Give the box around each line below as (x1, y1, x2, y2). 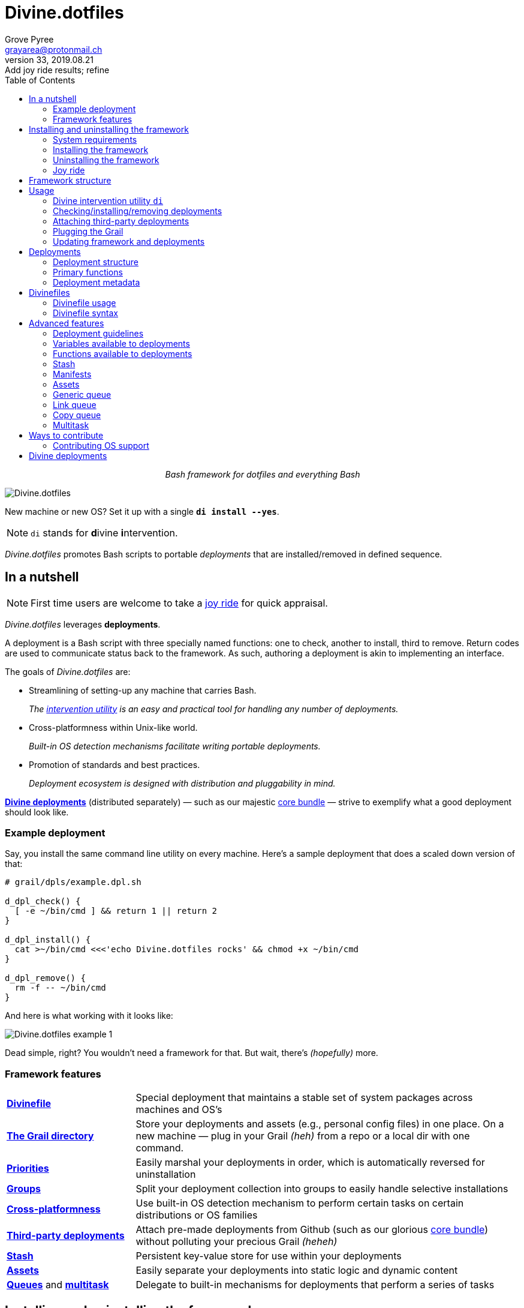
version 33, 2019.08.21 (5, 54, 94, 65)
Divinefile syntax (53, 307, 118, 318)
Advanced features (29, 317, 104, 328)
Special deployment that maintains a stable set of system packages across (135, 1091, 473, 1104)
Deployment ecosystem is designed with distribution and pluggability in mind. (29, 778, 336, 788)
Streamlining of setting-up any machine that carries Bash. (29, 685, 257, 695)
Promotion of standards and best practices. (29, 759, 200, 770)
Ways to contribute (29, 430, 104, 440)
